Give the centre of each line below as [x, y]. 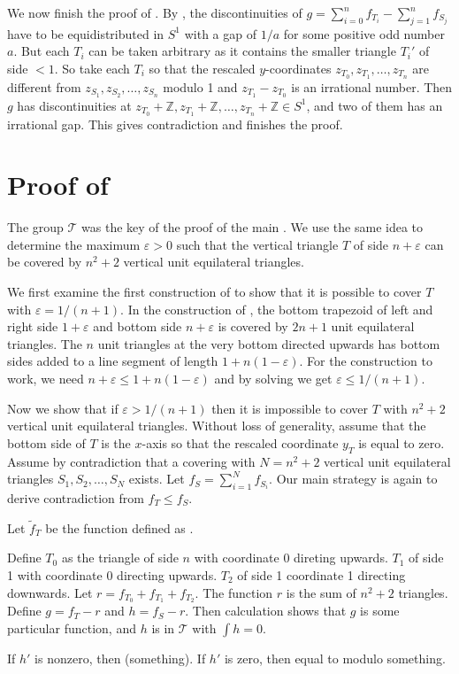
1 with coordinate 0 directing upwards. [112, 575]
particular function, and [72, 628]
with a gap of [220, 33]
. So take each [92, 68]
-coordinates [298, 68]
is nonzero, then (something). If [120, 659]
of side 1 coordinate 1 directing [321, 575]
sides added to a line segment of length [113, 361]
